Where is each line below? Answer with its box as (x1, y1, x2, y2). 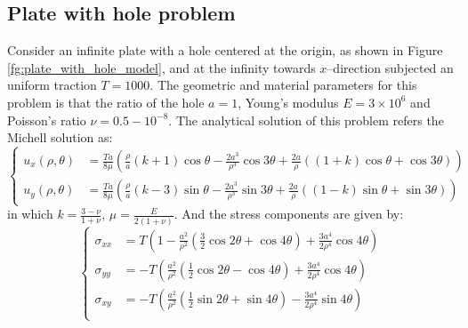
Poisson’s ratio (7, 110, 86, 129)
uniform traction (7, 76, 97, 94)
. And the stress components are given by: (173, 204, 404, 223)
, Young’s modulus (238, 92, 339, 111)
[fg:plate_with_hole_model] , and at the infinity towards (7, 58, 316, 76)
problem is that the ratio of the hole (7, 92, 205, 111)
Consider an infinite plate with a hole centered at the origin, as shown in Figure (7, 41, 443, 60)
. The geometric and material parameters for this (149, 76, 417, 94)
